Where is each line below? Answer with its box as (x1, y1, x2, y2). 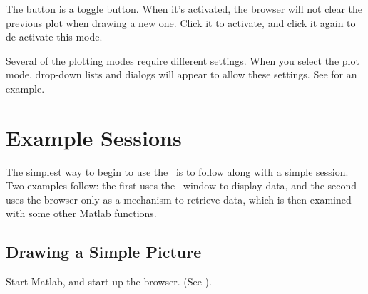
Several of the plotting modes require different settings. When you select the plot (6, 53, 359, 68)
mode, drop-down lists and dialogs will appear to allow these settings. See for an (6, 67, 357, 82)
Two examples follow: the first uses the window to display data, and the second (6, 178, 357, 193)
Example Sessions (6, 122, 182, 152)
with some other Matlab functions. (6, 206, 157, 221)
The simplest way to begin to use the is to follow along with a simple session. (6, 164, 349, 179)
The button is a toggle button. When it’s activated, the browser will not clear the (6, 1, 363, 16)
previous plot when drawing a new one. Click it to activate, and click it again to (6, 15, 356, 30)
